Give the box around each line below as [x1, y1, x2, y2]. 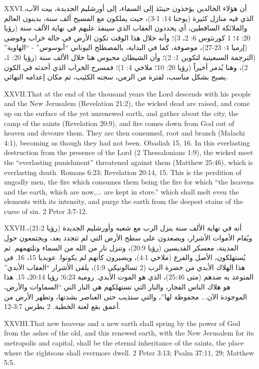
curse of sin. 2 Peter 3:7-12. [4, 205, 87, 216]
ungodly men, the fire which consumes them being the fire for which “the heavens [4, 176, 254, 187]
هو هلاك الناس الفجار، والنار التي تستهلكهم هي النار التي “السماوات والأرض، [4, 281, 230, 292]
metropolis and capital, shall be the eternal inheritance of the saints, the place [4, 337, 244, 347]
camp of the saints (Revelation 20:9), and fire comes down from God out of [4, 117, 234, 128]
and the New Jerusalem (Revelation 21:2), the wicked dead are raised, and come [4, 98, 250, 108]
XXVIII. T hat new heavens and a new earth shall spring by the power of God [4, 317, 240, 328]
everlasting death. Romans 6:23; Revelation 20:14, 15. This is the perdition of [4, 166, 241, 177]
